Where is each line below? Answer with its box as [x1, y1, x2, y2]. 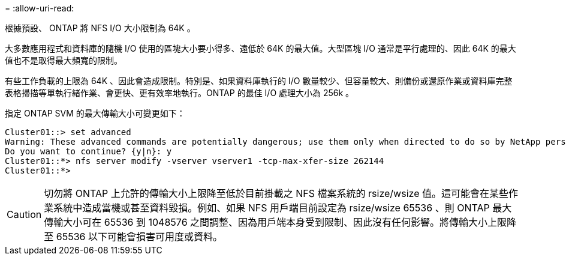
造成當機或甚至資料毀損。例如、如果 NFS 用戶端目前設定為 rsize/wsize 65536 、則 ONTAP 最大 [82, 202, 512, 214]
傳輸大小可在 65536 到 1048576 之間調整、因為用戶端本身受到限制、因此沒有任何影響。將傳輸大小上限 [44, 216, 507, 228]
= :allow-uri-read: [5, 3, 74, 13]
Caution [7, 208, 42, 220]
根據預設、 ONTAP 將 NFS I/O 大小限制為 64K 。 [5, 23, 195, 33]
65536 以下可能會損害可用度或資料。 [56, 231, 223, 243]
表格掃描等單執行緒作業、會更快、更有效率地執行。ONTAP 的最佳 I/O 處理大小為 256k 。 [5, 88, 354, 98]
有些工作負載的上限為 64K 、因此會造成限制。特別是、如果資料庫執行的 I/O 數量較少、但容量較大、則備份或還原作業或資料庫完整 [5, 76, 513, 86]
